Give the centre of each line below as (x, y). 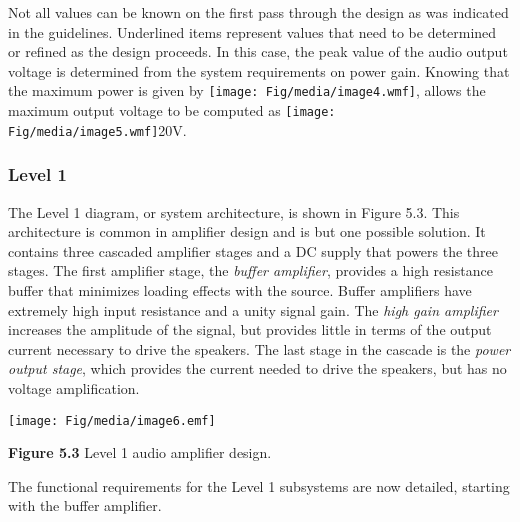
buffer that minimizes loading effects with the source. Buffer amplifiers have (240, 289)
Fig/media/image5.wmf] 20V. (97, 129)
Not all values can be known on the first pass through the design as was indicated (258, 12)
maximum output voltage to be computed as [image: (172, 110)
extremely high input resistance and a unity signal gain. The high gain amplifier (253, 309)
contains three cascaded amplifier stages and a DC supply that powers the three (253, 250)
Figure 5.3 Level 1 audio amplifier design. (140, 452)
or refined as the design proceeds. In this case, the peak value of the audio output (258, 51)
